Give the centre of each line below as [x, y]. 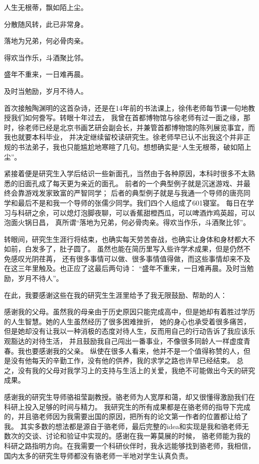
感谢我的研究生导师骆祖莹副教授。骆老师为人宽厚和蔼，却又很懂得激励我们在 [129, 397]
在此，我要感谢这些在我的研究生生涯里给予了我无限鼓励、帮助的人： [116, 295]
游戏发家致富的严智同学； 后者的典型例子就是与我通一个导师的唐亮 [134, 193]
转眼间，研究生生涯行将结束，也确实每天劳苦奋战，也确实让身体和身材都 [123, 239]
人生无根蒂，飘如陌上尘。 [46, 7]
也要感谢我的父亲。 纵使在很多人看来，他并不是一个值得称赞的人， [134, 350]
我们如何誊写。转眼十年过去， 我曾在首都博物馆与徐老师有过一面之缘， [127, 117]
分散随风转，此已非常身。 [46, 24]
